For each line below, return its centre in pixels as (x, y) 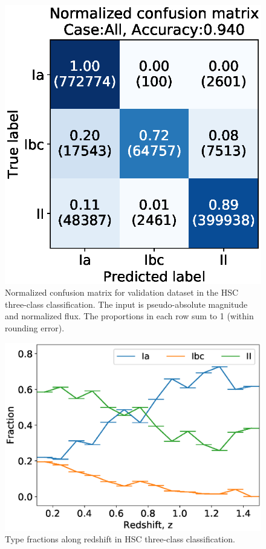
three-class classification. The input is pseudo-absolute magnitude (126, 304)
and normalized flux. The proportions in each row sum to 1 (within (129, 316)
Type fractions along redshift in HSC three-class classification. (120, 539)
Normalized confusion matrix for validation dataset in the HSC (122, 292)
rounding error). (35, 328)
